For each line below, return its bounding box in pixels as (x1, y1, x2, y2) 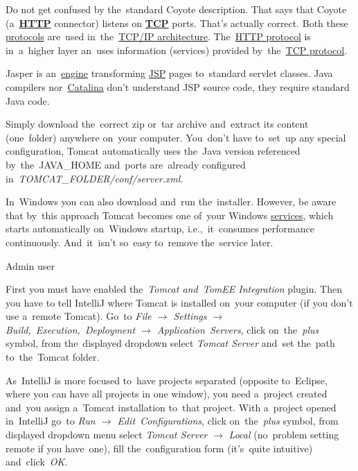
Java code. (6, 93, 50, 108)
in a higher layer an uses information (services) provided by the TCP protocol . (6, 42, 348, 57)
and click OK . (6, 454, 68, 469)
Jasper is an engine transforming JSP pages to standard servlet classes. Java (6, 66, 333, 80)
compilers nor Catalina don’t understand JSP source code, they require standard (6, 79, 350, 94)
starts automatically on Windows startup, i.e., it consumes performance (6, 221, 314, 236)
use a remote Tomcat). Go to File (6, 309, 152, 323)
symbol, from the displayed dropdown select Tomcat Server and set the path (6, 336, 335, 350)
